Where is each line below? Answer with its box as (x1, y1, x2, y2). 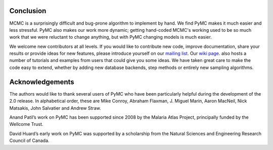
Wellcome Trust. (9, 121, 43, 127)
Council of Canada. (9, 137, 50, 143)
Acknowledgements (9, 78, 74, 86)
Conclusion (9, 7, 47, 15)
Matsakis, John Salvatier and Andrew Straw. (9, 105, 101, 111)
